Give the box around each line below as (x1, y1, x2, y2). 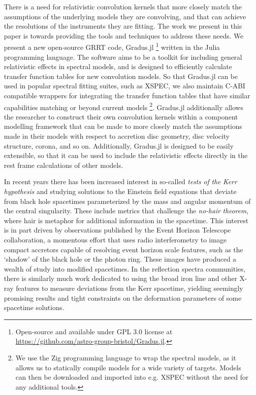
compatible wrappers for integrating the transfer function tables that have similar (4, 90, 250, 100)
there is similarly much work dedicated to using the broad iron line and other (4, 273, 237, 283)
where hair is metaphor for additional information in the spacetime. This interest (4, 215, 249, 225)
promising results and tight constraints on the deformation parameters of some (4, 292, 242, 303)
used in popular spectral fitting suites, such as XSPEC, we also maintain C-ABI (4, 80, 246, 91)
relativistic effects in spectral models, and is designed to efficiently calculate (4, 61, 232, 72)
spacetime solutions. (4, 302, 64, 313)
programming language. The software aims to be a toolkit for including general (4, 51, 242, 62)
